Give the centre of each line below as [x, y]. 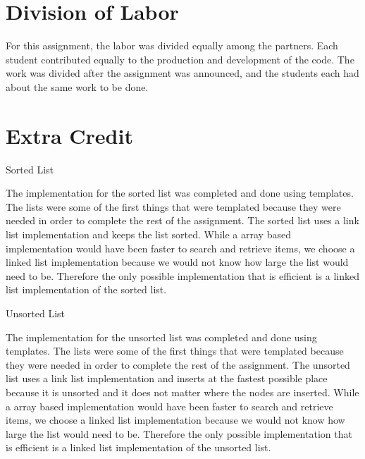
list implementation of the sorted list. [86, 289]
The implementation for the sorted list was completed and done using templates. [180, 193]
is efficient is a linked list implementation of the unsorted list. [138, 447]
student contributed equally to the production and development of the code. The [180, 59]
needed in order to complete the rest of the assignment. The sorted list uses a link [182, 220]
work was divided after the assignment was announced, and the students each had [182, 73]
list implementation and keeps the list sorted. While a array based [148, 234]
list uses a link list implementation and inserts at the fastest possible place [167, 378]
